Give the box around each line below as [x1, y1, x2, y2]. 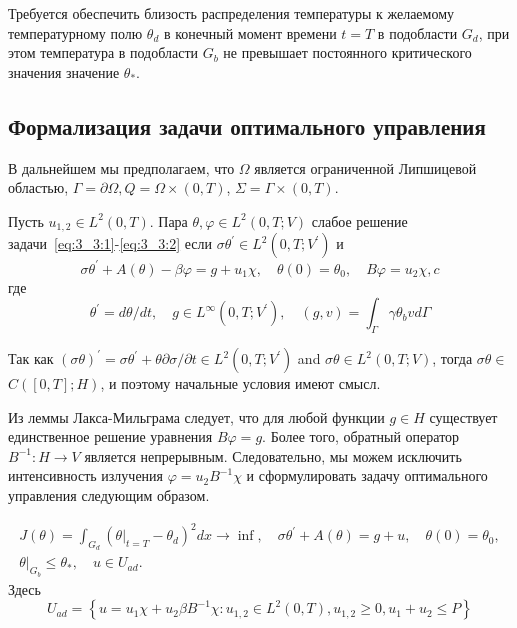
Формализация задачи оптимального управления [8, 110, 486, 141]
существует [429, 406, 498, 427]
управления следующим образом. [8, 485, 210, 506]
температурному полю [8, 22, 143, 43]
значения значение [8, 61, 120, 82]
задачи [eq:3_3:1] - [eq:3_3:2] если [8, 233, 213, 254]
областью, [8, 177, 69, 198]
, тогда [432, 348, 473, 369]
